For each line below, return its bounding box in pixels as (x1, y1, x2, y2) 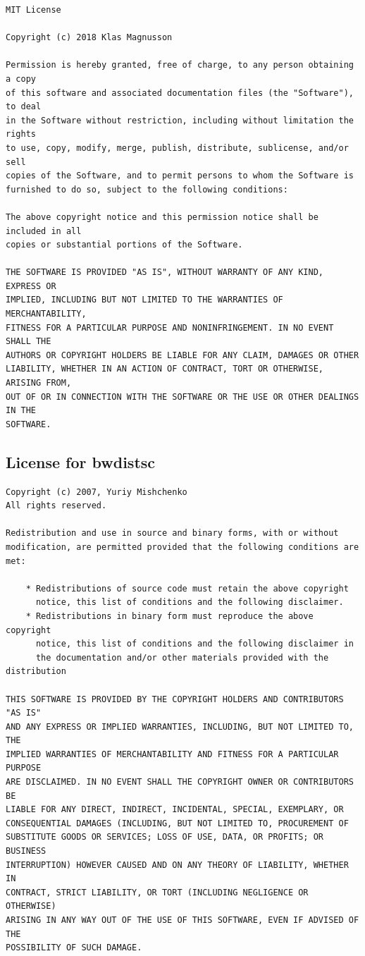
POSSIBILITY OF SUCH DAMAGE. (6, 943, 142, 953)
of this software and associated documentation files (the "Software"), (6, 87, 354, 98)
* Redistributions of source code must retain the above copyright (25, 583, 349, 594)
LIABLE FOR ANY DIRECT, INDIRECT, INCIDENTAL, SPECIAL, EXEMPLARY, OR (6, 804, 344, 815)
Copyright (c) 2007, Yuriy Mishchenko (6, 486, 187, 497)
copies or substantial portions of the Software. (6, 240, 243, 250)
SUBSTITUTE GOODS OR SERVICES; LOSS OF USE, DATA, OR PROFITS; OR (6, 832, 324, 842)
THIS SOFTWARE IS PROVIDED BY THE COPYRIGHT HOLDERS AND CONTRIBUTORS (6, 694, 344, 704)
